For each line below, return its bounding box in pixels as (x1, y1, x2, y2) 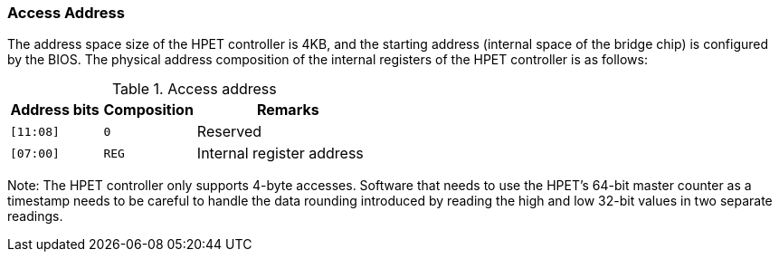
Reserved (196, 122, 262, 141)
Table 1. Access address (111, 80, 277, 99)
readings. (7, 208, 63, 225)
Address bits (10, 101, 100, 120)
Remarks (256, 101, 319, 120)
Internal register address (196, 144, 364, 163)
